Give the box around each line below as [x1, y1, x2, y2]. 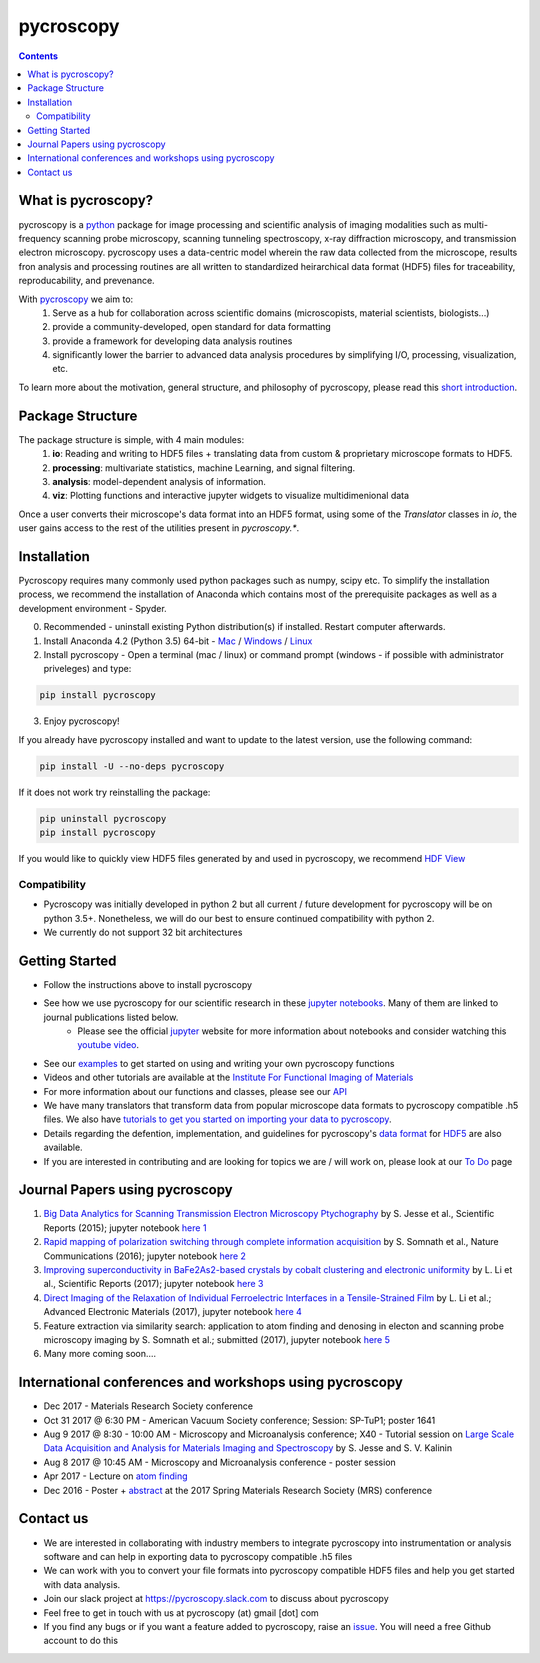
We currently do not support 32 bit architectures [43, 926, 243, 938]
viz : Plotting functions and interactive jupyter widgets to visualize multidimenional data [52, 490, 410, 502]
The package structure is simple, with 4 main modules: [18, 433, 245, 445]
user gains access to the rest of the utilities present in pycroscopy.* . [18, 522, 300, 534]
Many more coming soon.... [43, 1348, 157, 1360]
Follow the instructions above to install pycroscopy [43, 978, 253, 990]
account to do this [43, 1635, 119, 1647]
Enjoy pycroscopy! [43, 715, 120, 727]
